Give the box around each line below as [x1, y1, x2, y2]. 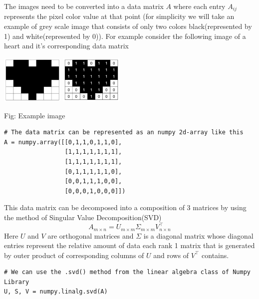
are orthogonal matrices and [47, 230, 134, 241]
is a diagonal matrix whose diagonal [143, 230, 254, 241]
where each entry [173, 1, 226, 11]
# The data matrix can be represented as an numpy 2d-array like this [4, 129, 244, 136]
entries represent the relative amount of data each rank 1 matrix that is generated [4, 240, 255, 251]
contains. [202, 250, 229, 260]
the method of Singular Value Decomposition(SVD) [4, 212, 162, 222]
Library [4, 278, 29, 286]
